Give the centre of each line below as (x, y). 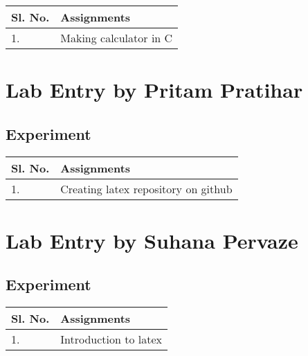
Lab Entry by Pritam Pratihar (154, 90)
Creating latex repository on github (146, 188)
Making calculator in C (117, 38)
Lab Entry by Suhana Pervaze (152, 240)
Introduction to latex (111, 339)
